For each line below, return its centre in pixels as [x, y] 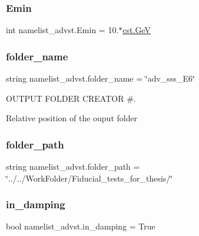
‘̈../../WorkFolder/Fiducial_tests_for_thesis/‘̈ [89, 178]
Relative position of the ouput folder [72, 118]
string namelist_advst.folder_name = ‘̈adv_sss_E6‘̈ [100, 78]
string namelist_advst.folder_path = [73, 167]
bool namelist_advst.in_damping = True [81, 226]
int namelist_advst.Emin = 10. [62, 30]
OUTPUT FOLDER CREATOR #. [71, 98]
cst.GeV [137, 30]
